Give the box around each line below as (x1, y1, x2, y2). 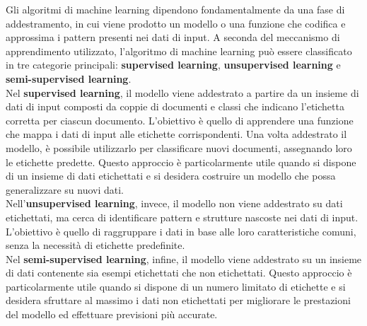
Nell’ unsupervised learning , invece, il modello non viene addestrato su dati (6, 196, 343, 211)
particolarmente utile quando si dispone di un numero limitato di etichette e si (6, 279, 346, 293)
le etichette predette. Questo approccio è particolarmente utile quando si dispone (6, 154, 356, 169)
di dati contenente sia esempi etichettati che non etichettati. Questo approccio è (6, 265, 352, 280)
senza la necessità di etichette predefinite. (6, 238, 185, 252)
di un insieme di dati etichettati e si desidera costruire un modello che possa (6, 168, 336, 183)
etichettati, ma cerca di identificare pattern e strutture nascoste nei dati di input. (6, 209, 359, 224)
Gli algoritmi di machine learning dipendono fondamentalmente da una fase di (6, 2, 345, 16)
